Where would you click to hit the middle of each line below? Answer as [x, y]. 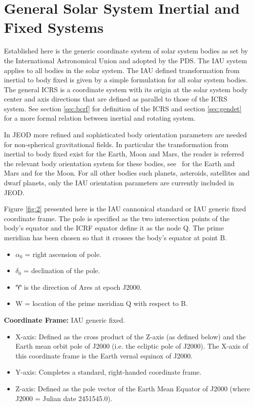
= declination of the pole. [62, 270]
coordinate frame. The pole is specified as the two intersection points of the [117, 218]
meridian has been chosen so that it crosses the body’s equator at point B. [116, 237]
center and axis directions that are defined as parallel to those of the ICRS [116, 99]
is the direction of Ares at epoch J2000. [83, 287]
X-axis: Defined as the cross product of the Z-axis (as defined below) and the [131, 336]
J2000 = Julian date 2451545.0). [64, 398]
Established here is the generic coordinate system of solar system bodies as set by [126, 51]
